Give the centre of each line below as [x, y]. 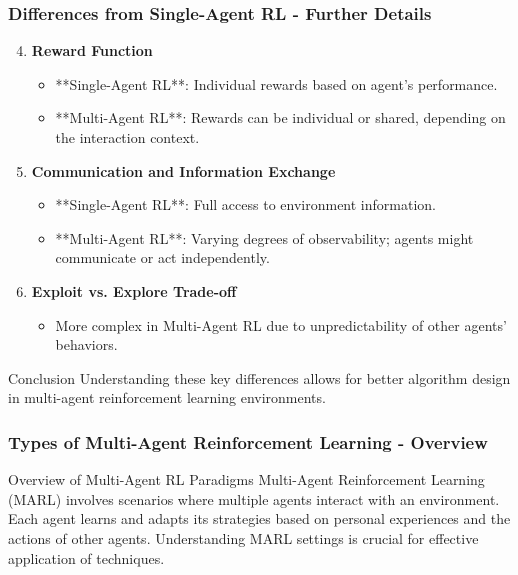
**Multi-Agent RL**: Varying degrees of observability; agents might [264, 237]
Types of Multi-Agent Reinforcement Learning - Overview [248, 441]
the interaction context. [127, 137]
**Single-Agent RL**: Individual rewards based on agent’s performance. [276, 83]
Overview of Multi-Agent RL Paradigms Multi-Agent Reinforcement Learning [246, 479]
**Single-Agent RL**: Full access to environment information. [245, 204]
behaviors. [86, 344]
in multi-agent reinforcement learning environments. [167, 397]
